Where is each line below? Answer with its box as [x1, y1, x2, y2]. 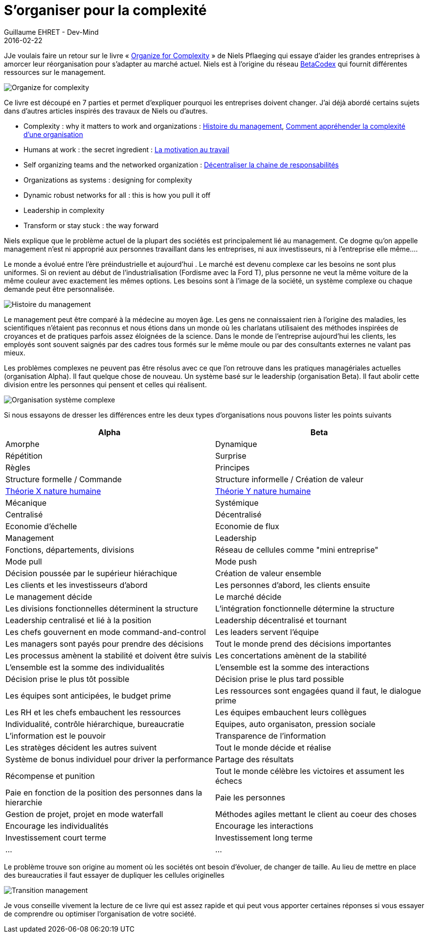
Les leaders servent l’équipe [215, 627, 319, 637]
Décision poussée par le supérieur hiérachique [5, 568, 177, 578]
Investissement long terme [215, 832, 313, 843]
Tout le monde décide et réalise [215, 742, 331, 752]
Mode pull [5, 556, 42, 566]
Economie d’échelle [5, 521, 77, 531]
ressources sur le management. [4, 68, 106, 76]
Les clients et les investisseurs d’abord [5, 580, 148, 590]
